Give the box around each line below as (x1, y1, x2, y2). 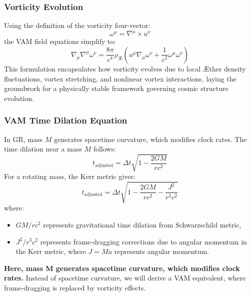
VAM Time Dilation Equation (4, 114, 127, 126)
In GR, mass (4, 133, 43, 144)
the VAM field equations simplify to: (4, 36, 116, 46)
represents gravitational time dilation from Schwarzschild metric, (43, 219, 241, 229)
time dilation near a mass (4, 143, 82, 154)
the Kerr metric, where (15, 246, 86, 256)
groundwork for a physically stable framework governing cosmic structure (4, 83, 228, 93)
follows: (93, 143, 116, 154)
